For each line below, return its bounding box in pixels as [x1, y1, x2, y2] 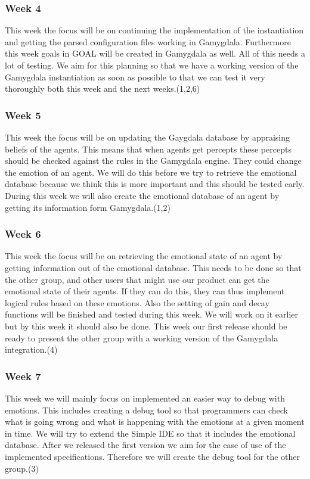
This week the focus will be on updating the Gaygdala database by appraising [5, 131, 290, 143]
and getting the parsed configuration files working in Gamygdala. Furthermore [5, 35, 291, 48]
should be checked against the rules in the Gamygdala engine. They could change [5, 154, 302, 167]
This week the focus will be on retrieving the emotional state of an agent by [5, 250, 283, 262]
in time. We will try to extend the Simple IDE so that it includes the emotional [5, 427, 296, 439]
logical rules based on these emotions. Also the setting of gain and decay [5, 296, 269, 309]
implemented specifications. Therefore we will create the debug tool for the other [5, 450, 300, 462]
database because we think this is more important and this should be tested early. [5, 178, 305, 190]
